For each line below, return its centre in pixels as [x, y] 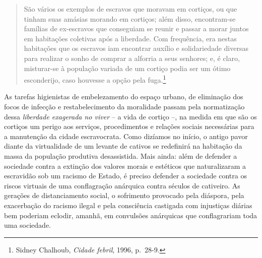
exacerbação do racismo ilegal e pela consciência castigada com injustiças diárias [128, 205]
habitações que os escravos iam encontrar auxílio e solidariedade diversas [136, 48]
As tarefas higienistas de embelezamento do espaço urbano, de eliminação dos [124, 96]
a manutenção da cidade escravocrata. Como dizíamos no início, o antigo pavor [126, 136]
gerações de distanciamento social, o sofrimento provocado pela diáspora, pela [124, 195]
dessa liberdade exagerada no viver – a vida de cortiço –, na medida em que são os [130, 116]
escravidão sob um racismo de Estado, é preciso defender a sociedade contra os [125, 176]
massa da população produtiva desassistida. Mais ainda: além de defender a [121, 155]
